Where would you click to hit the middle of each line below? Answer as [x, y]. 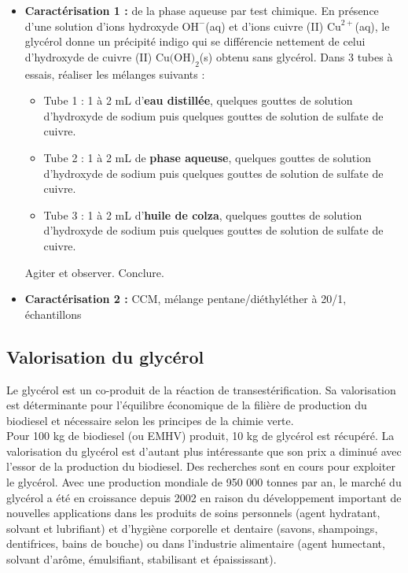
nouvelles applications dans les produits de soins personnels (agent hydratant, [193, 513]
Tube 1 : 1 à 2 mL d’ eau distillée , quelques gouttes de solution [198, 100]
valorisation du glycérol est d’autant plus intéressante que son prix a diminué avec [204, 451]
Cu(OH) [175, 58]
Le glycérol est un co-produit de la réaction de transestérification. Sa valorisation [201, 389]
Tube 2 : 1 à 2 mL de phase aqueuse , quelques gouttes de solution [207, 157]
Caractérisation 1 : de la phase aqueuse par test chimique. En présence [202, 10]
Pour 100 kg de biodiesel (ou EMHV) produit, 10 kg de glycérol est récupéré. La [200, 436]
